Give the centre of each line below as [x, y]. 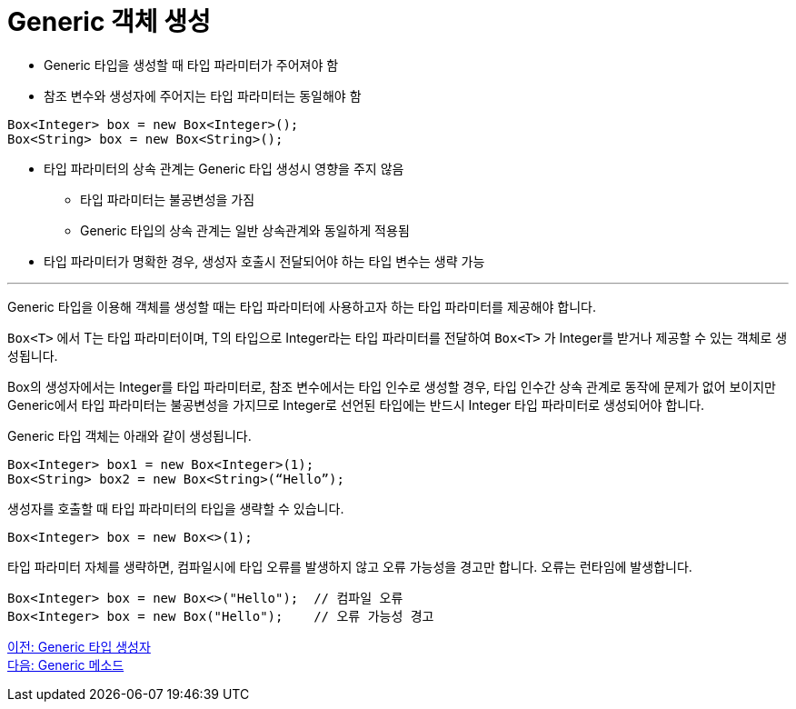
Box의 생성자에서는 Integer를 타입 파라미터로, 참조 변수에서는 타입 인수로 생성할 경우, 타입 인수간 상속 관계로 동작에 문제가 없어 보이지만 [392, 386]
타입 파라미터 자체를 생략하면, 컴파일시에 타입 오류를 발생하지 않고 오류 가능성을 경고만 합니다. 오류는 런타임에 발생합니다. [350, 566]
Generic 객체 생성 [109, 22]
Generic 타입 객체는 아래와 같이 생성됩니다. [129, 435]
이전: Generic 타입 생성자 [79, 646]
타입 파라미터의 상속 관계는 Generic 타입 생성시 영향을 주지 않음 [224, 168]
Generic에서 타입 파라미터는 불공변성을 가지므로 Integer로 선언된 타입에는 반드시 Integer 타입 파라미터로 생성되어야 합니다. [356, 404]
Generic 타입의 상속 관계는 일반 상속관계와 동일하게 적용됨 [245, 230]
